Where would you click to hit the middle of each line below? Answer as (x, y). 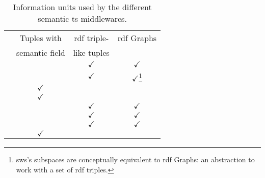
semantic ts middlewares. (82, 19)
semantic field (41, 52)
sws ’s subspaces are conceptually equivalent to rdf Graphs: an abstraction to (135, 159)
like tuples (91, 52)
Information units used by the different (82, 7)
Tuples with (41, 38)
